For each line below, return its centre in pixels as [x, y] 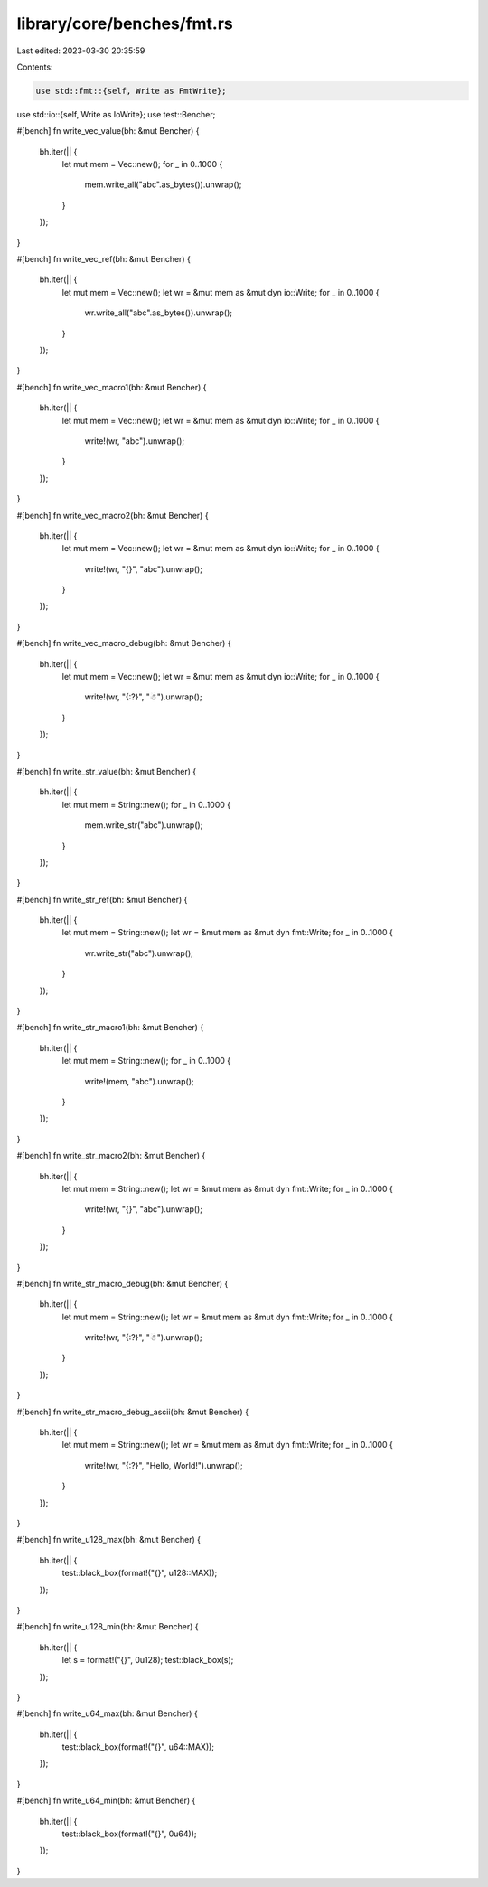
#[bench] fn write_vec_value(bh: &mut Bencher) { [108, 131]
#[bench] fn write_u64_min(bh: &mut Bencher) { [106, 1801]
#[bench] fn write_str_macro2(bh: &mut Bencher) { [111, 1156]
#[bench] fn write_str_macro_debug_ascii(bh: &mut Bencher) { [132, 1412]
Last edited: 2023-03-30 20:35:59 [81, 51]
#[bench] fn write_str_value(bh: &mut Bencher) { [107, 771]
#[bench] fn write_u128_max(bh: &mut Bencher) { [109, 1540]
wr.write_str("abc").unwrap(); [139, 953]
